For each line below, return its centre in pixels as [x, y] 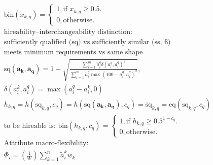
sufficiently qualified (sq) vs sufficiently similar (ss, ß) [87, 42]
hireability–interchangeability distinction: [68, 32]
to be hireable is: [30, 126]
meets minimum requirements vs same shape [73, 53]
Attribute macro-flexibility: [46, 143]
